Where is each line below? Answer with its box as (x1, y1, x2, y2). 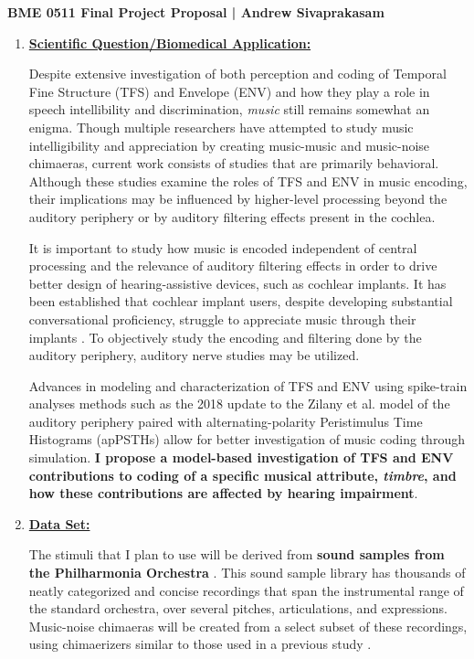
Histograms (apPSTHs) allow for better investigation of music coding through (28, 430, 465, 449)
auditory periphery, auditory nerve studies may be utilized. (28, 345, 360, 365)
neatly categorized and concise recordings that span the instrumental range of (28, 580, 464, 600)
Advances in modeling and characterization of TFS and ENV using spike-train (28, 376, 468, 395)
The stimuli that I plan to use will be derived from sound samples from (28, 545, 445, 564)
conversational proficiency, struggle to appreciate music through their (28, 309, 416, 328)
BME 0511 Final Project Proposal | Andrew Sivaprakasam (7, 3, 384, 21)
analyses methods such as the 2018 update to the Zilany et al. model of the (28, 394, 450, 413)
